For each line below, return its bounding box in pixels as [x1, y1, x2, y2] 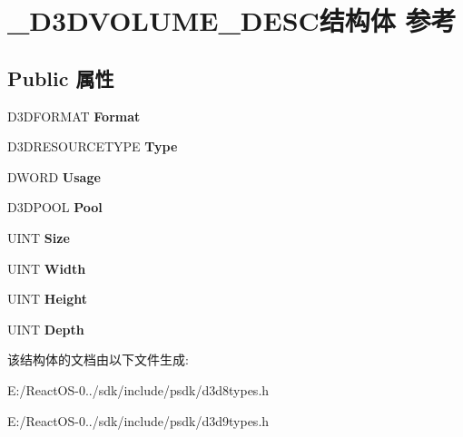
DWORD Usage [7, 167, 101, 186]
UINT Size [7, 228, 70, 247]
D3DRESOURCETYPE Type [7, 137, 178, 156]
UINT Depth [7, 319, 84, 338]
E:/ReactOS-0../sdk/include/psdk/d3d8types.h [7, 380, 270, 399]
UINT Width [7, 258, 86, 277]
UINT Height [7, 289, 88, 308]
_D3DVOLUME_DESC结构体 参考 [7, 2, 457, 39]
